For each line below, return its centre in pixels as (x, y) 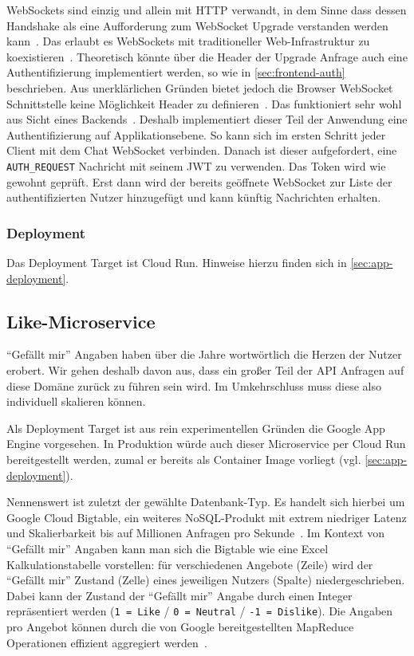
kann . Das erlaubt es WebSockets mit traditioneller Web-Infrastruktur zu (188, 41)
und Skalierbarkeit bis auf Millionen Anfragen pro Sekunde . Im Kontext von (195, 533)
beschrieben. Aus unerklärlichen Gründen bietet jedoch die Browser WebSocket (200, 87)
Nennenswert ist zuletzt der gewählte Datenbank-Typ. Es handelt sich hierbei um (206, 502)
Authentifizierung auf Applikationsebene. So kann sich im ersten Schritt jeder (196, 134)
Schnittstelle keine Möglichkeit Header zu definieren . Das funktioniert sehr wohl (204, 103)
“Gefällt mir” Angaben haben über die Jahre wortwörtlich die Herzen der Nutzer (204, 354)
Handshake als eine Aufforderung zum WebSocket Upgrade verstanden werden (197, 25)
